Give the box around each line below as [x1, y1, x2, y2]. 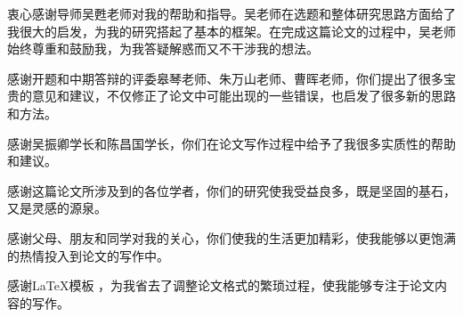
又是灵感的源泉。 [7, 199, 107, 217]
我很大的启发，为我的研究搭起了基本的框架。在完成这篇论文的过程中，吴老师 [7, 21, 456, 40]
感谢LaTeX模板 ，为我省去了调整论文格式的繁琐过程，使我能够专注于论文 [7, 276, 435, 295]
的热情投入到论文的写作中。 [7, 246, 169, 264]
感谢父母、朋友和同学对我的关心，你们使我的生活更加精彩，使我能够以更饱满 [7, 228, 456, 247]
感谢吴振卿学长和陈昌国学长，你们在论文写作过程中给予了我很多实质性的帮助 [7, 134, 456, 152]
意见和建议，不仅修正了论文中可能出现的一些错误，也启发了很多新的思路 [31, 86, 456, 105]
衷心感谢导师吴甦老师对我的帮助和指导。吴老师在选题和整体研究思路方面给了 [7, 4, 456, 22]
